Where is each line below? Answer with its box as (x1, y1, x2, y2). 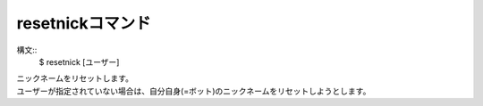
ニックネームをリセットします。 (16, 73, 134, 84)
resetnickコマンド (16, 13, 151, 33)
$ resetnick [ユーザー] (38, 56, 120, 67)
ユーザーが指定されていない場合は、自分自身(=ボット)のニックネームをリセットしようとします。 (16, 86, 371, 96)
